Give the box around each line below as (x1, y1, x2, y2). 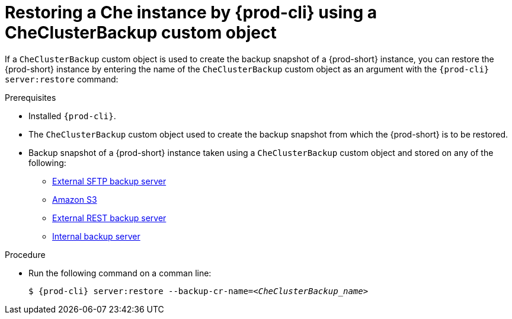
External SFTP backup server (52, 176, 167, 186)
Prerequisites (5, 92, 56, 103)
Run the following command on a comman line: (28, 267, 212, 278)
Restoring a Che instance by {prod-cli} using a (5, 2, 377, 23)
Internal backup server (52, 231, 140, 241)
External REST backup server (52, 212, 167, 223)
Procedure (5, 249, 46, 260)
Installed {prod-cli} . (28, 110, 116, 121)
